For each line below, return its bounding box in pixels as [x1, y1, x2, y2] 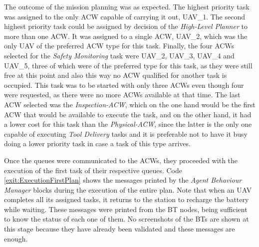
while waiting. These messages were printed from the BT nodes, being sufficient [4, 204, 248, 214]
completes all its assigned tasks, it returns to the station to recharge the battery [4, 194, 249, 205]
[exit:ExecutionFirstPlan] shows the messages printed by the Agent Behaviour [4, 175, 242, 185]
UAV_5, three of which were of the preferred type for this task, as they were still [4, 60, 253, 70]
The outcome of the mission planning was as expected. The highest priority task [4, 1, 250, 11]
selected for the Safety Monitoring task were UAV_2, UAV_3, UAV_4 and [4, 50, 235, 60]
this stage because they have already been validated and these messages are [4, 224, 235, 234]
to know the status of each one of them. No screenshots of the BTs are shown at [4, 214, 249, 224]
